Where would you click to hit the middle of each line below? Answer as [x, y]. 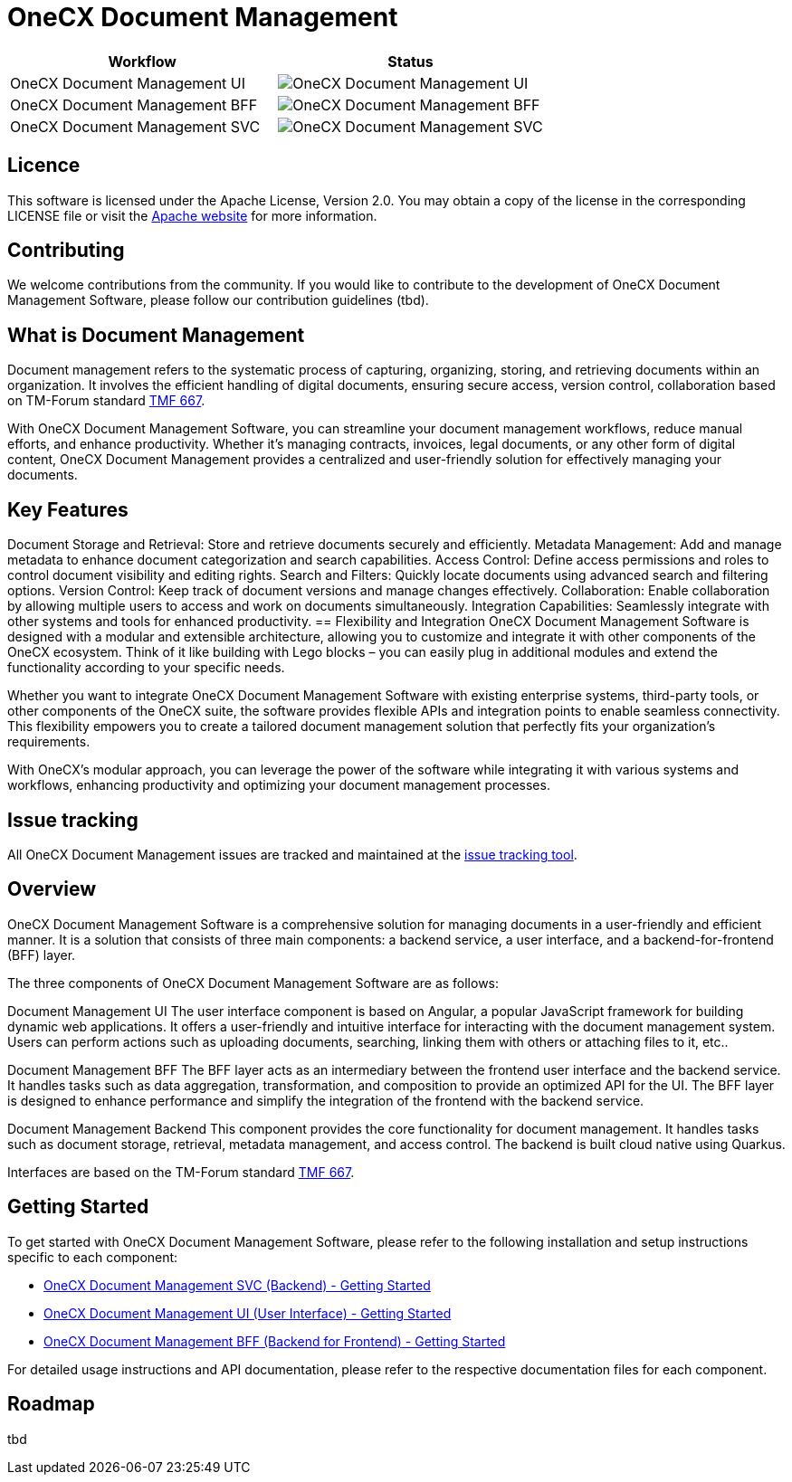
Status [410, 61]
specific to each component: [93, 1257]
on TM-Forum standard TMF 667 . [106, 401]
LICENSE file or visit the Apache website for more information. [192, 215]
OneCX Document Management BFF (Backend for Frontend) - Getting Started [275, 1341]
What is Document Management [156, 335]
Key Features [68, 509]
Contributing [66, 251]
